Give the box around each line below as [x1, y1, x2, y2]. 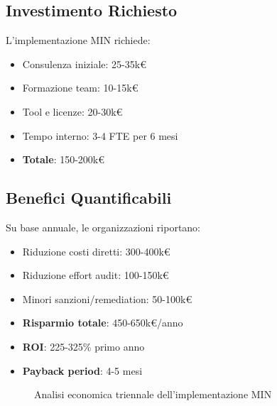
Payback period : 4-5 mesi [22, 363, 143, 378]
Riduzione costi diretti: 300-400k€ [22, 243, 170, 258]
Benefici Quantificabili [6, 187, 172, 209]
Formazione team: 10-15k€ [22, 80, 138, 95]
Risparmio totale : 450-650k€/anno [22, 315, 183, 330]
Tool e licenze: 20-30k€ [22, 104, 123, 119]
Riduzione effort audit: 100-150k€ [22, 268, 169, 282]
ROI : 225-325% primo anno [22, 339, 145, 353]
